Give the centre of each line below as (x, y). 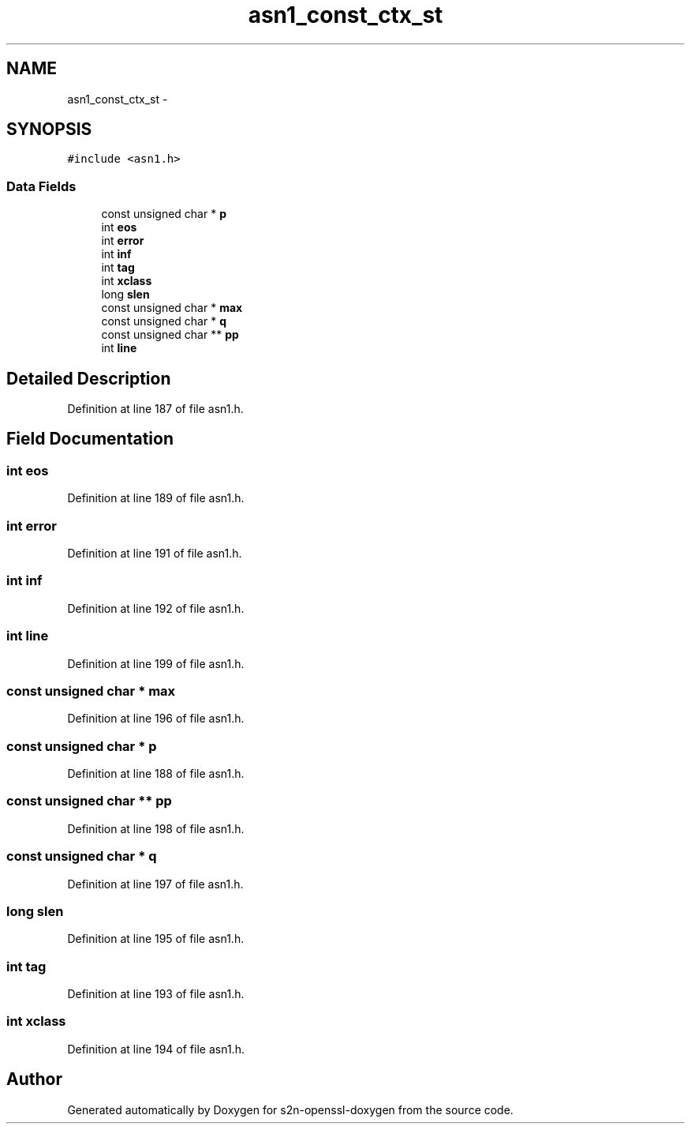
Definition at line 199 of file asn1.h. (156, 663)
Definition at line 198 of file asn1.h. (156, 828)
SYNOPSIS (49, 130)
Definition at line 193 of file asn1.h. (156, 994)
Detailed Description (89, 378)
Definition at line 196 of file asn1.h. (156, 719)
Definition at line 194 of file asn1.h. (156, 1049)
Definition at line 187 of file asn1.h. (155, 409)
